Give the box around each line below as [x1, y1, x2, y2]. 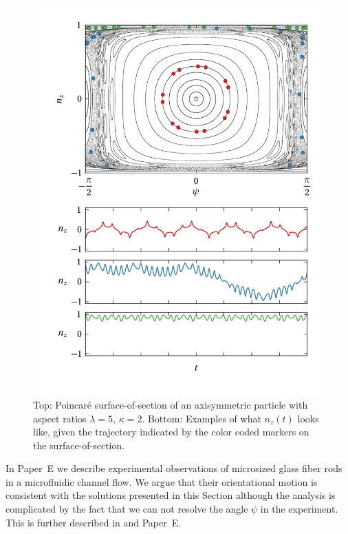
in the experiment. [260, 502, 338, 516]
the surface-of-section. [33, 438, 125, 452]
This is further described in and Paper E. [6, 515, 182, 529]
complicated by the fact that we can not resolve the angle [6, 502, 248, 516]
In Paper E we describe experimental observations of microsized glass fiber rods [6, 461, 342, 475]
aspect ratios [33, 411, 87, 425]
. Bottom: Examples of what [142, 411, 261, 425]
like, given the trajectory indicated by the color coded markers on [33, 424, 309, 439]
